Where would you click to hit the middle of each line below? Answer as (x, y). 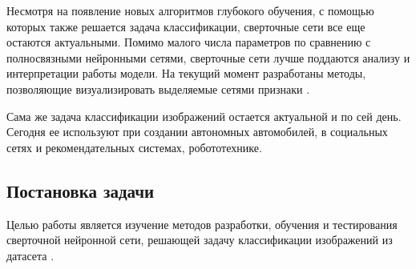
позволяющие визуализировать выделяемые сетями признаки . (158, 88)
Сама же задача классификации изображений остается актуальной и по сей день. (204, 116)
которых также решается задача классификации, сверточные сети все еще (186, 26)
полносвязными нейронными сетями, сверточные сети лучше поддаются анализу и (208, 57)
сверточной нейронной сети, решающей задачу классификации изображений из (200, 240)
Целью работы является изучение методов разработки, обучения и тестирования (202, 224)
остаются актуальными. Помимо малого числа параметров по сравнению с (189, 42)
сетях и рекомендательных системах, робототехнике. (134, 147)
